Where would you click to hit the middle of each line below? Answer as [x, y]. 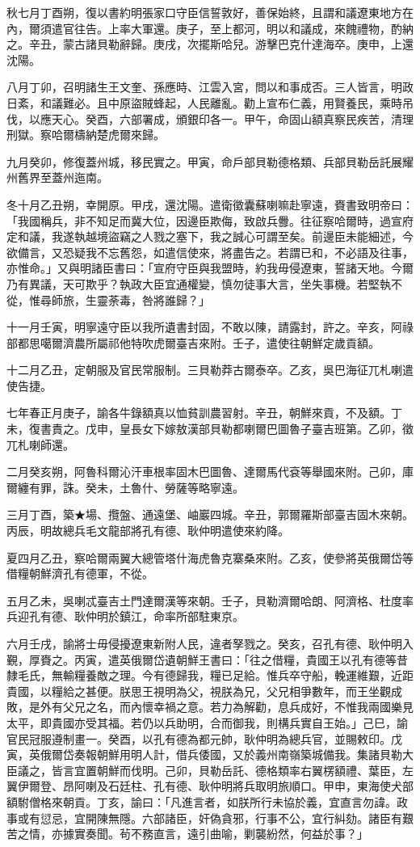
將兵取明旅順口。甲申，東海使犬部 [323, 786]
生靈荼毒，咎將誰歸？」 [147, 299]
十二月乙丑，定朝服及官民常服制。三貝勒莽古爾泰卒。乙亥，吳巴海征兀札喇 [204, 370]
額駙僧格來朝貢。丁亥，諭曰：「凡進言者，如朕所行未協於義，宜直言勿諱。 [202, 801]
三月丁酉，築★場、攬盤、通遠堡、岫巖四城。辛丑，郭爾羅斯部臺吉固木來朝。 [210, 514]
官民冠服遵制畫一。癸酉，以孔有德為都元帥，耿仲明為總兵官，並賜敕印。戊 [204, 738]
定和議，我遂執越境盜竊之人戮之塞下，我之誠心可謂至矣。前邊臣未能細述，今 [210, 236]
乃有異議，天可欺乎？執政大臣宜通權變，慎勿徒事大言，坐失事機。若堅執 [199, 283]
